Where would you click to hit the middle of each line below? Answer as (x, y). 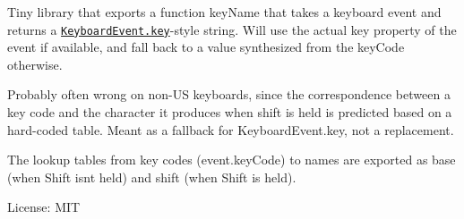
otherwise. (35, 64)
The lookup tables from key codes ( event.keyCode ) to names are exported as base (232, 160)
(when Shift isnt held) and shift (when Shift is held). (152, 177)
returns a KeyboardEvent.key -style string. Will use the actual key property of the (232, 29)
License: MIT (44, 207)
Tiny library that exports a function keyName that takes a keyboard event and (224, 12)
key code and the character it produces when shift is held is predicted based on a (230, 112)
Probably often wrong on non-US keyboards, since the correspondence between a (229, 94)
